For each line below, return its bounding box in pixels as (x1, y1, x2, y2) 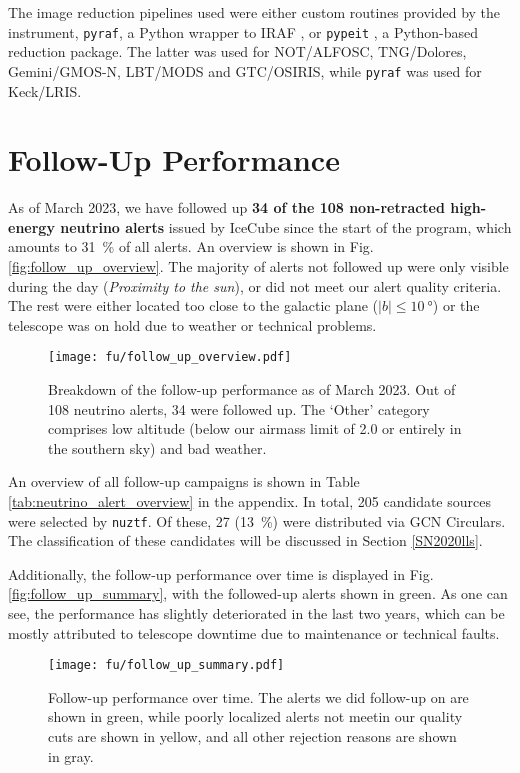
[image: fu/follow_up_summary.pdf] (48, 658, 285, 673)
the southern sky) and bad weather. (48, 437, 267, 458)
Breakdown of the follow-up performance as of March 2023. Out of (48, 379, 456, 400)
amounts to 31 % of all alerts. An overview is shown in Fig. (8, 236, 374, 257)
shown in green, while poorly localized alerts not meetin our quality (48, 706, 463, 727)
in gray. (48, 745, 94, 766)
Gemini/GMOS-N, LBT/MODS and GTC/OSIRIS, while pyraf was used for (8, 60, 482, 81)
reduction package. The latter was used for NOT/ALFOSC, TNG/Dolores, (8, 41, 467, 62)
